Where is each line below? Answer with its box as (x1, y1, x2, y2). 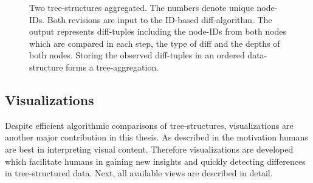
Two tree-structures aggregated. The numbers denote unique (29, 1, 254, 13)
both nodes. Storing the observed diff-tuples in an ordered (29, 49, 245, 61)
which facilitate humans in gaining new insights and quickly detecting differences (5, 154, 306, 167)
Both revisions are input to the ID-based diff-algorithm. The (47, 13, 272, 26)
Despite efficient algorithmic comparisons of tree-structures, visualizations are (5, 119, 294, 131)
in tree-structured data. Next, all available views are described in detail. (5, 167, 273, 179)
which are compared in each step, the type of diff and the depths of (29, 36, 280, 49)
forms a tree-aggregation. (66, 60, 159, 73)
